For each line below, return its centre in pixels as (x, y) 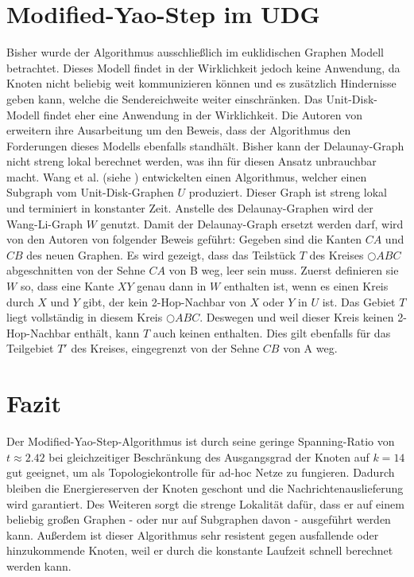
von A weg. (310, 348)
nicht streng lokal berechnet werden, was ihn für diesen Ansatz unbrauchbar (192, 161)
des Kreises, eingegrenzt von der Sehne (165, 348)
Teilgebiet (30, 348)
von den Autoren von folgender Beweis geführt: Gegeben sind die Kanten (184, 239)
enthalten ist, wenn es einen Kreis (306, 286)
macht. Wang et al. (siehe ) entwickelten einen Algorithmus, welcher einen (187, 176)
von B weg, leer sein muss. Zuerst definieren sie (284, 270)
